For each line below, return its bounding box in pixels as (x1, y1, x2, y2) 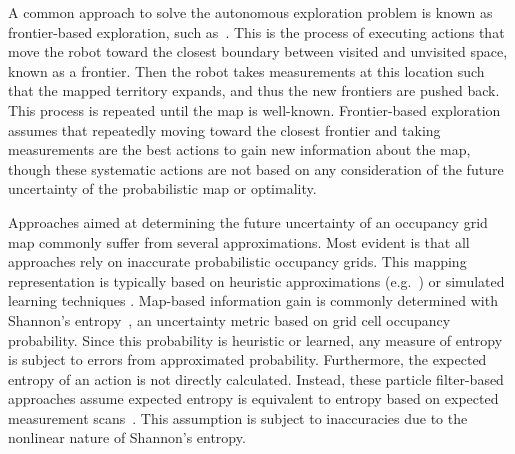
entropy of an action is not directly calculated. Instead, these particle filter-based (8, 368, 504, 389)
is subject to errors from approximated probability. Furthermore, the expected (8, 349, 487, 370)
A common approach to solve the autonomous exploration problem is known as (8, 2, 493, 22)
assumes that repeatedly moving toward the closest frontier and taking (8, 119, 441, 140)
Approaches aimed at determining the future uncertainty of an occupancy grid (8, 211, 488, 232)
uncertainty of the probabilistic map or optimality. (8, 178, 317, 199)
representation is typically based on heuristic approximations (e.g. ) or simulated (8, 270, 505, 291)
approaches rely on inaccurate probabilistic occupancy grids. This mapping (8, 251, 467, 272)
